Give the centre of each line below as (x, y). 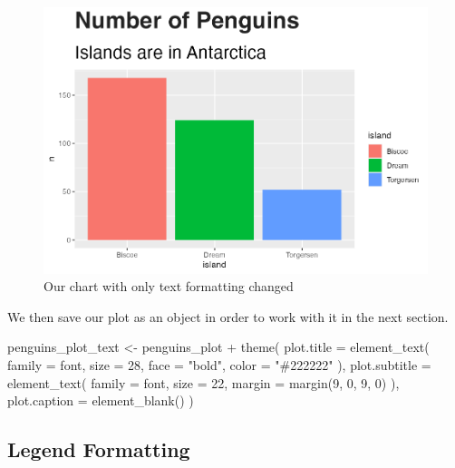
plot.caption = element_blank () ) (101, 400)
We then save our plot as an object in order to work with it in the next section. (228, 316)
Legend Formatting (99, 449)
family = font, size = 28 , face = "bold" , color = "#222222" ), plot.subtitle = (219, 364)
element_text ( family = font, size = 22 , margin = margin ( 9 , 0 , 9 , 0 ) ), (203, 382)
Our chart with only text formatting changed (169, 286)
